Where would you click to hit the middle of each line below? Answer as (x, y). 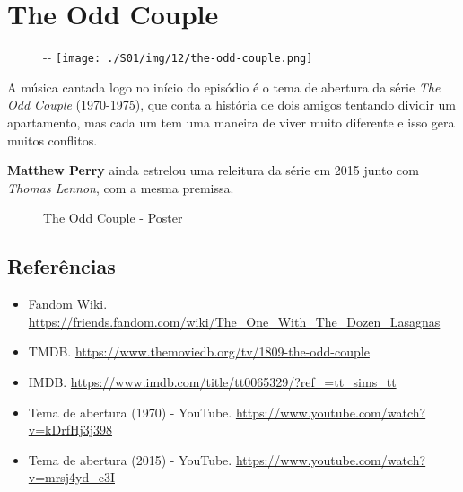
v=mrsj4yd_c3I (71, 477)
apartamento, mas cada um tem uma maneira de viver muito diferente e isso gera (231, 122)
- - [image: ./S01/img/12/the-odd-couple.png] (178, 57)
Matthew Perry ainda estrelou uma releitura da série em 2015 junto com (213, 170)
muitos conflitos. (52, 140)
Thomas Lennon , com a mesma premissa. (121, 187)
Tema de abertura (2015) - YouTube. (130, 459)
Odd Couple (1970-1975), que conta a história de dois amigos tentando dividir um (232, 105)
